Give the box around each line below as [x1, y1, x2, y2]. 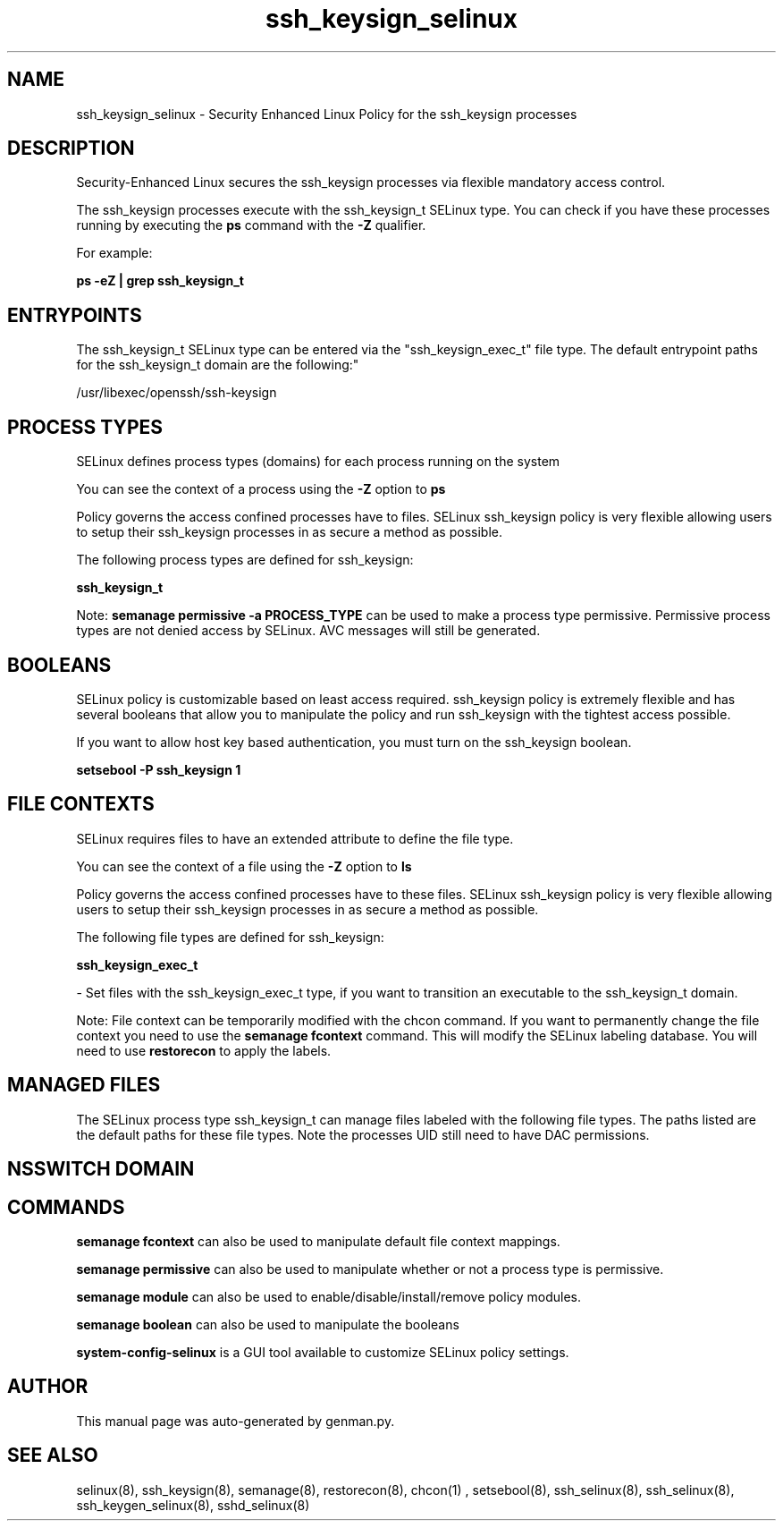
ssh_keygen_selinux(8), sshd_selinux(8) [76, 1497, 310, 1513]
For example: [76, 245, 153, 261]
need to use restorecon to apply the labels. [76, 1042, 332, 1058]
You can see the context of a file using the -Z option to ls [76, 858, 412, 874]
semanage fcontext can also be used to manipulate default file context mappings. [76, 1233, 560, 1249]
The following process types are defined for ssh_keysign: [76, 552, 414, 568]
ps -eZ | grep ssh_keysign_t [76, 273, 244, 289]
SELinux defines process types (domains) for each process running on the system [76, 454, 560, 470]
